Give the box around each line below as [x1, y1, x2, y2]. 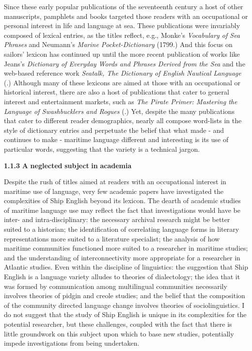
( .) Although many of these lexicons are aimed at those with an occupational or [4, 77, 240, 87]
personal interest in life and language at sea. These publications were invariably [4, 20, 240, 31]
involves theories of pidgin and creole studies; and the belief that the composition [4, 290, 245, 301]
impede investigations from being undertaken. [4, 338, 140, 348]
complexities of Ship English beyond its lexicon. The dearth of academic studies [4, 195, 241, 206]
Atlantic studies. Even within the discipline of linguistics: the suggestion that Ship [4, 262, 248, 272]
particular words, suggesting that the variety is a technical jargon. [4, 144, 200, 154]
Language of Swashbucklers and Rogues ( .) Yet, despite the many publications [4, 106, 235, 116]
